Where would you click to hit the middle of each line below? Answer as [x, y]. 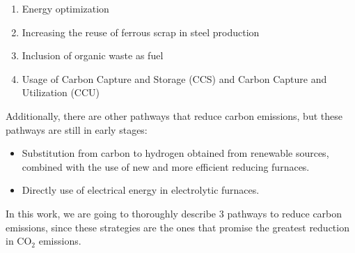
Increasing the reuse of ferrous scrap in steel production [141, 32]
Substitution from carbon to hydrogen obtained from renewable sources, [175, 153]
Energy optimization [65, 8]
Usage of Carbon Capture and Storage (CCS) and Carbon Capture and [174, 78]
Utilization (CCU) [61, 92]
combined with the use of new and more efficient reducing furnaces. [166, 166]
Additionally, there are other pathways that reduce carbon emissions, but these [174, 115]
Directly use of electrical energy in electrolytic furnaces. [141, 190]
